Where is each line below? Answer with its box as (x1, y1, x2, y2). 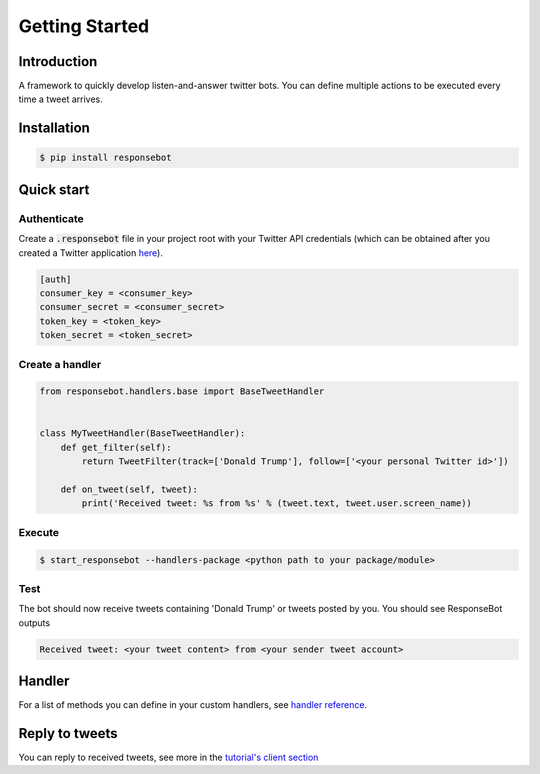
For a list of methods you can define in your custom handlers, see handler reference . (18, 699, 368, 711)
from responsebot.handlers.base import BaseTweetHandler (39, 386, 325, 397)
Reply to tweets (18, 725, 119, 742)
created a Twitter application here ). (18, 246, 164, 259)
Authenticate (18, 211, 84, 225)
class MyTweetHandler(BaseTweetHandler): (39, 428, 246, 439)
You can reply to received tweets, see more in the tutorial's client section (18, 751, 319, 764)
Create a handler (18, 357, 102, 371)
